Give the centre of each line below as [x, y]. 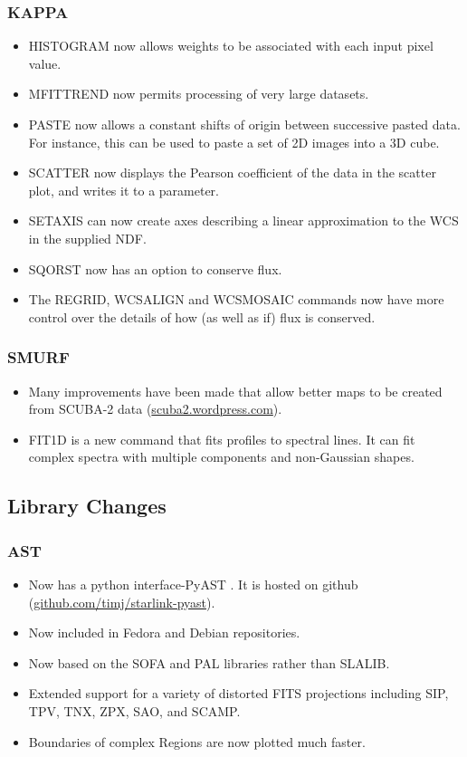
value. [45, 63]
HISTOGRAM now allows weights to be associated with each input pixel [231, 46]
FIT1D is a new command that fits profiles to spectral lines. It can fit [222, 439]
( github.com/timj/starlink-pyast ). [122, 602]
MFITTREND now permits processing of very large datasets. [199, 94]
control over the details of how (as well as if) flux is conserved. [202, 316]
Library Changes [87, 506]
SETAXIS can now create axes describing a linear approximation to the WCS [243, 220]
